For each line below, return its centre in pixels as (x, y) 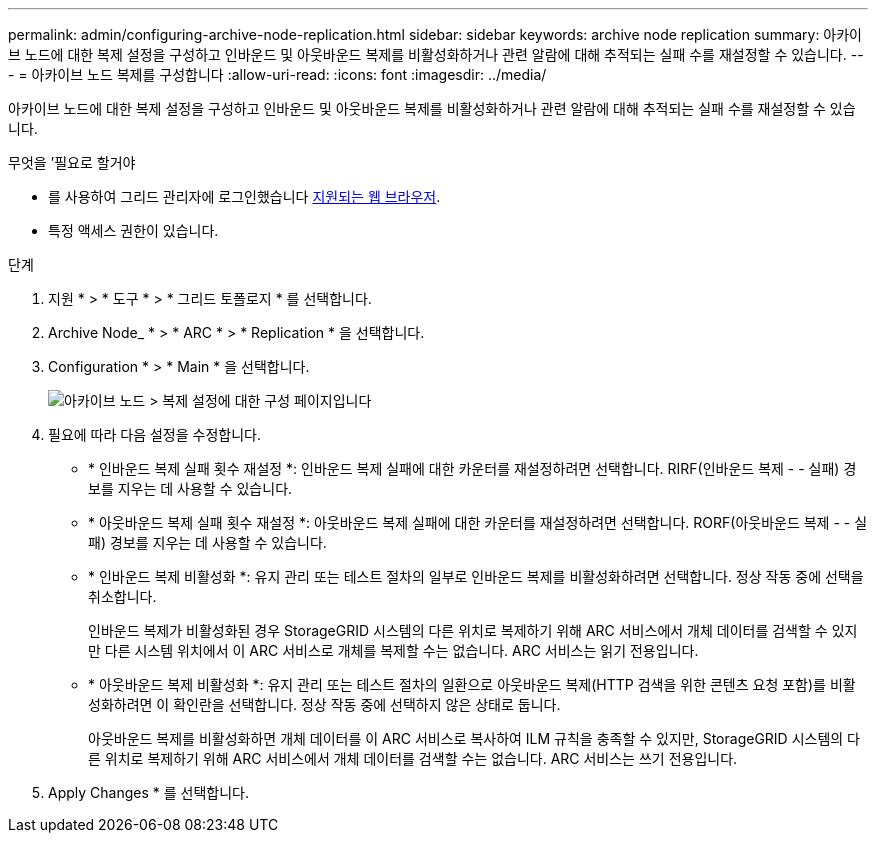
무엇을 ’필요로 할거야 (72, 162)
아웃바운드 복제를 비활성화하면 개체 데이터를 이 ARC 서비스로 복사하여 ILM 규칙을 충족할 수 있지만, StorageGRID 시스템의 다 (474, 738)
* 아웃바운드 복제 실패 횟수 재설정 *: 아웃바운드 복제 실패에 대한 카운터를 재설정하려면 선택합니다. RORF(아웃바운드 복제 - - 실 (478, 522)
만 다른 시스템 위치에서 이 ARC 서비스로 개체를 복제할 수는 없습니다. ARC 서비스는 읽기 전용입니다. (393, 650)
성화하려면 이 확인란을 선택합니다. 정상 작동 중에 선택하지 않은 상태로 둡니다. (324, 704)
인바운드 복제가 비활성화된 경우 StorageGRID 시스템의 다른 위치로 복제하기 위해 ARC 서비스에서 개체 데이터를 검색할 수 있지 (473, 630)
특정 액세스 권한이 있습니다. (133, 230)
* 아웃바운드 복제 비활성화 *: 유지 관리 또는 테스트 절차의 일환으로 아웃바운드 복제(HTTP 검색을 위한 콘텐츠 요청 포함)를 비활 (472, 684)
